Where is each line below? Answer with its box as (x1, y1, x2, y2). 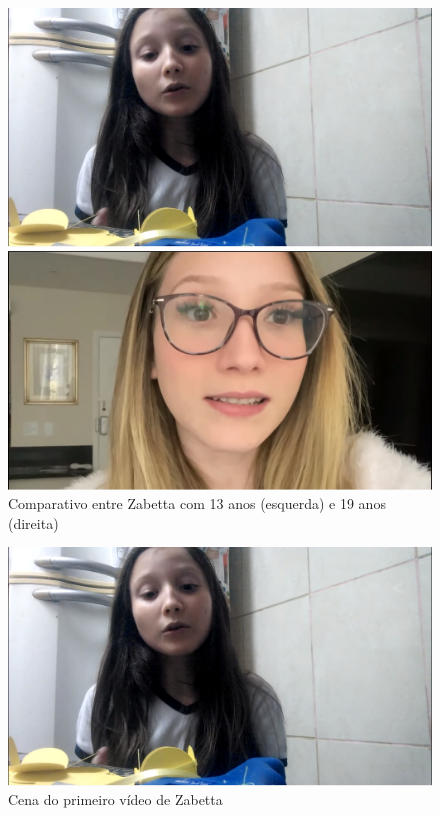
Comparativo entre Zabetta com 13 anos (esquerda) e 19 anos (8, 493, 386, 514)
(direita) (8, 512, 59, 533)
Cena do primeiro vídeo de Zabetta (8, 789, 223, 810)
